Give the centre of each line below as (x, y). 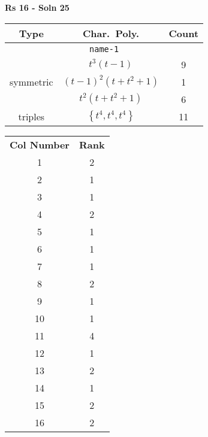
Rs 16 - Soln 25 (37, 7)
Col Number (40, 144)
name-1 (104, 49)
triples (31, 116)
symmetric (31, 81)
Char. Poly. (111, 33)
